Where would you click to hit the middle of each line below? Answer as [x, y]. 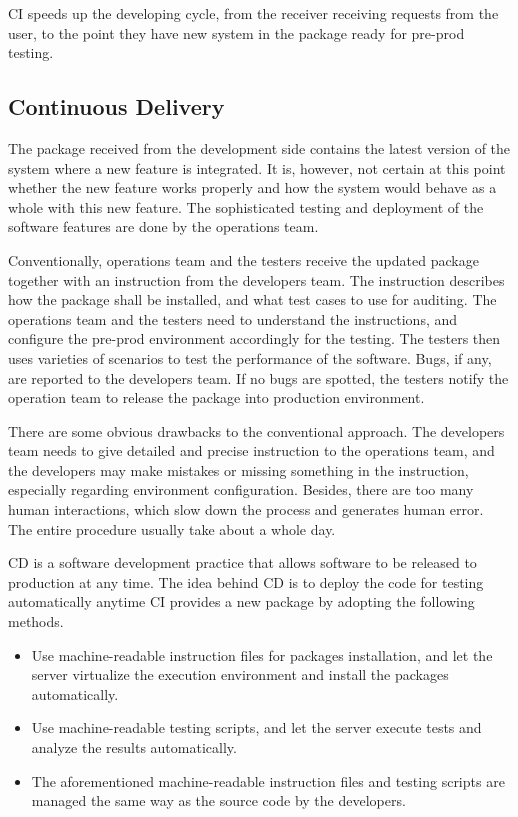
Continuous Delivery [116, 106]
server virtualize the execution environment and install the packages [240, 674]
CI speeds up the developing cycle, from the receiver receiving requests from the [253, 13]
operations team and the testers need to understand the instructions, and [233, 318]
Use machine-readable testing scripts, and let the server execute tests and [256, 727]
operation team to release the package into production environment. [216, 397]
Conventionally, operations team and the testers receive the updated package [243, 259]
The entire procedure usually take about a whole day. [172, 528]
